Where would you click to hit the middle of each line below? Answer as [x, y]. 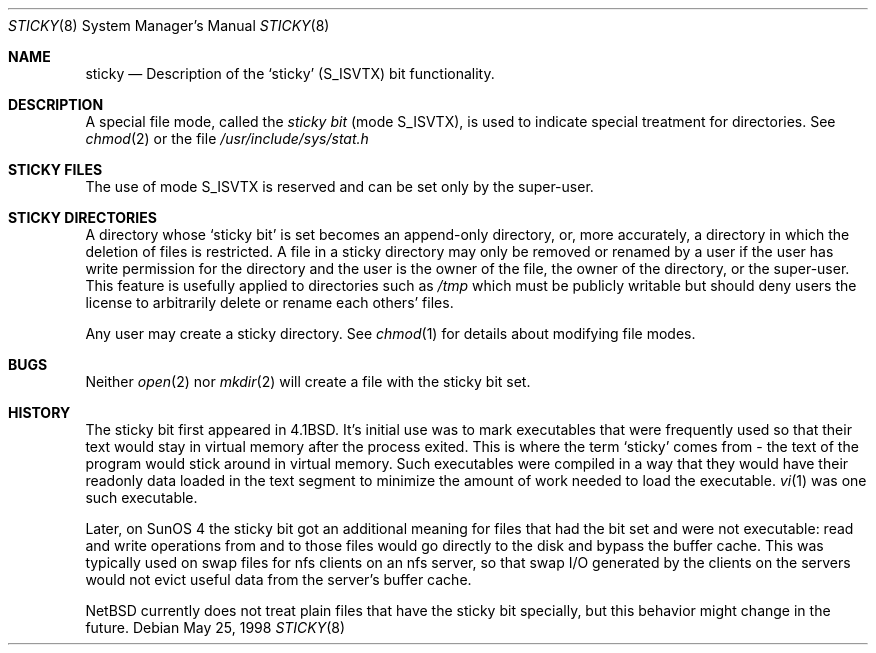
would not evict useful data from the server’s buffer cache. [278, 579]
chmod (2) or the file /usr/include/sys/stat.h [227, 138]
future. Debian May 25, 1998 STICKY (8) [215, 627]
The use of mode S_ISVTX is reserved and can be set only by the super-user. [339, 186]
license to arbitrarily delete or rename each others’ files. [269, 302]
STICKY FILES [55, 169]
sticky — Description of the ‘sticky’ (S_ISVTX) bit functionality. [290, 73]
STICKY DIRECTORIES [82, 217]
